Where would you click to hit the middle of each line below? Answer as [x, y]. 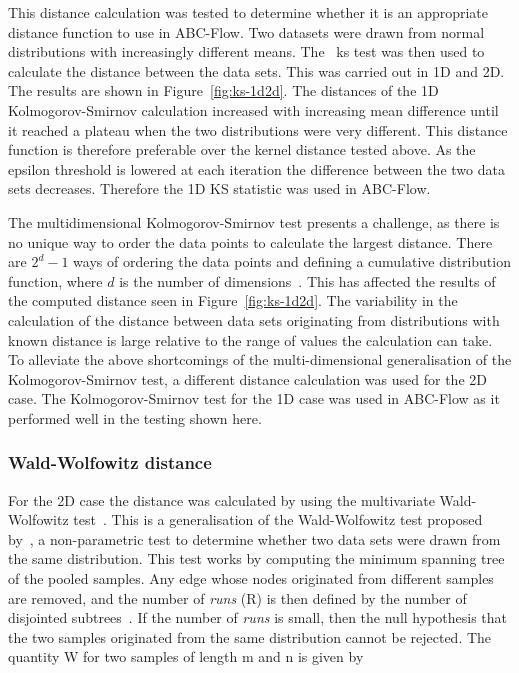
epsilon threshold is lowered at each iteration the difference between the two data [256, 168]
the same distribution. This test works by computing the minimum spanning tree [256, 558]
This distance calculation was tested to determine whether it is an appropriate [248, 12]
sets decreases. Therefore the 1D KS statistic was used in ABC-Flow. [219, 188]
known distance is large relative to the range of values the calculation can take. [250, 339]
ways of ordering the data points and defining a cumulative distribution [292, 261]
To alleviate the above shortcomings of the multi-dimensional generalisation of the [260, 359]
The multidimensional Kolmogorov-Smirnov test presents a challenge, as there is [254, 221]
